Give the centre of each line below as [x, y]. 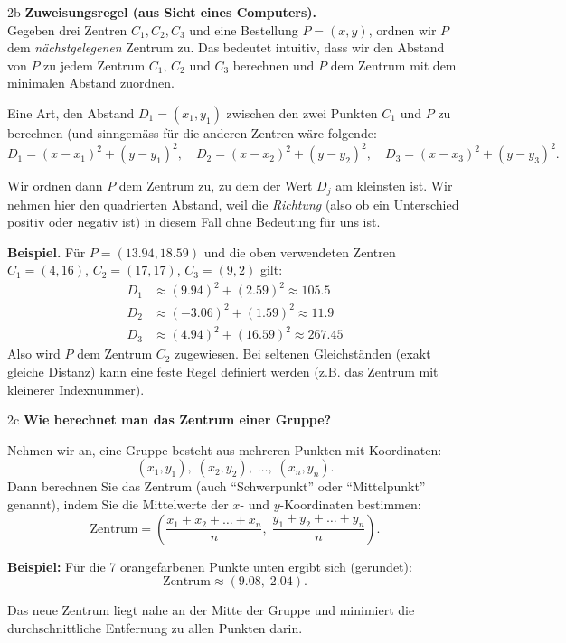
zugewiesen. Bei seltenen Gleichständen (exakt [303, 354]
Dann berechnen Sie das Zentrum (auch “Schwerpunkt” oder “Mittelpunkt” [217, 486]
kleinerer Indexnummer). [76, 389]
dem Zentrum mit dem [393, 65]
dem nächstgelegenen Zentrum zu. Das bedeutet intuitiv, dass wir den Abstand [226, 47]
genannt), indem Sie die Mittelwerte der [118, 504]
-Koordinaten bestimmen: [350, 504]
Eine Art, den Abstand [71, 112]
